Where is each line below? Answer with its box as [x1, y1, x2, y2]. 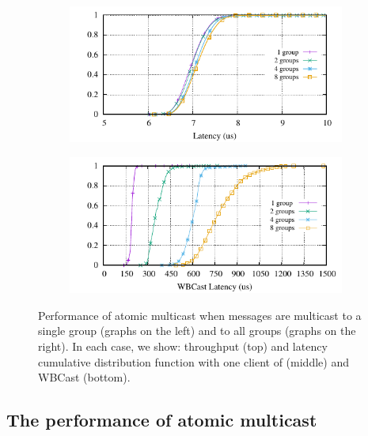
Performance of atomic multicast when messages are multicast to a [38, 306, 362, 323]
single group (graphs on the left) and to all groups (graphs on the [38, 322, 356, 339]
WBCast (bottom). [38, 369, 131, 385]
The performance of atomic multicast [6, 408, 317, 432]
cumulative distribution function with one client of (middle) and [38, 353, 349, 370]
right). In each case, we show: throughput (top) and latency [38, 338, 328, 354]
